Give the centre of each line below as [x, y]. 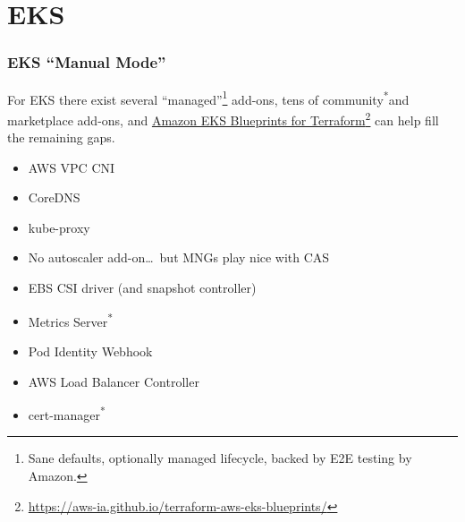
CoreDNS [54, 197]
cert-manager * [67, 413]
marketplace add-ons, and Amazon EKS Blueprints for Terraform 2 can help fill [223, 118]
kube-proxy [59, 227]
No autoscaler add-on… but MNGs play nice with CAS [179, 257]
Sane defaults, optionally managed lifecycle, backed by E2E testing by [220, 458]
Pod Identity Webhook [90, 351]
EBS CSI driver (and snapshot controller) [142, 288]
